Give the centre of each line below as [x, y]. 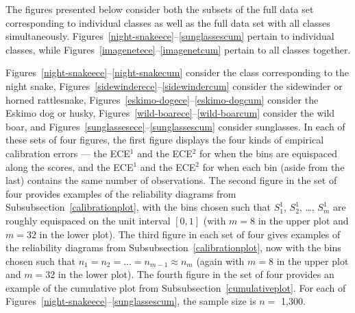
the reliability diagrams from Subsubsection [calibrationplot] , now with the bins [173, 247]
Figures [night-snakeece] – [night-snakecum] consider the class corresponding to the [177, 72]
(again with [220, 260]
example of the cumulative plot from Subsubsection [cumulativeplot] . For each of [176, 287]
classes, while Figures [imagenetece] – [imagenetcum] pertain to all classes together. [178, 49]
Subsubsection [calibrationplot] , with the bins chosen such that [138, 207]
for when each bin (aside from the [273, 166]
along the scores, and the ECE [70, 166]
